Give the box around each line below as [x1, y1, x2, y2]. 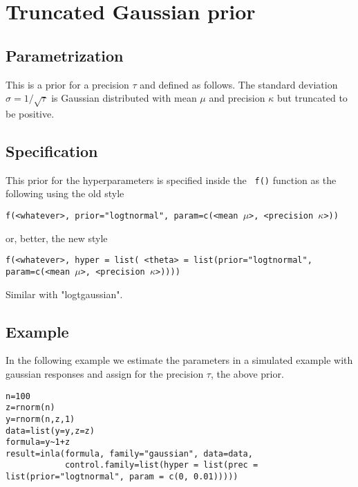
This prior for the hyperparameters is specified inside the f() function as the [6, 172, 337, 187]
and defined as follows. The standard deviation [140, 77, 338, 91]
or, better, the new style [6, 230, 108, 245]
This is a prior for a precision [6, 77, 129, 91]
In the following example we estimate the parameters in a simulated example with [6, 353, 353, 367]
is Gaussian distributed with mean [51, 91, 197, 105]
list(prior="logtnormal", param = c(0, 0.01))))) [6, 472, 238, 482]
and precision [209, 91, 265, 105]
